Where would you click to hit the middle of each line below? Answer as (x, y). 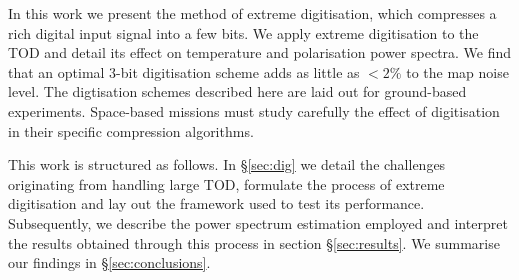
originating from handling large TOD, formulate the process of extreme (226, 183)
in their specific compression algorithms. (131, 130)
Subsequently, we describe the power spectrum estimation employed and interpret (258, 222)
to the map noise (457, 71)
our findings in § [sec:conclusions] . (109, 262)
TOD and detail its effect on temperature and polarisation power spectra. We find (260, 52)
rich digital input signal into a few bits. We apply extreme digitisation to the (243, 32)
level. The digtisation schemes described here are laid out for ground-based (237, 91)
